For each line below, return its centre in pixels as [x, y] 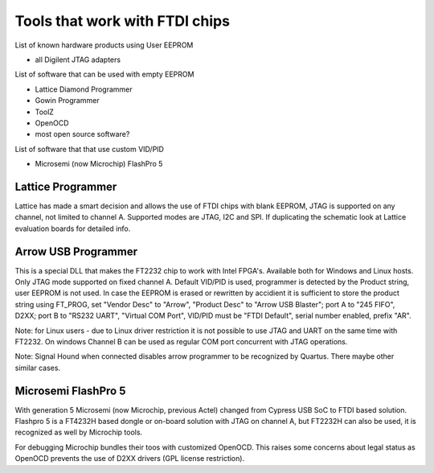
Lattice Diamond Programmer [84, 89]
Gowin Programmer [67, 101]
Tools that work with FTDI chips [123, 21]
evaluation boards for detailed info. [73, 228]
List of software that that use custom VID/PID [90, 149]
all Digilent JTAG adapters [78, 60]
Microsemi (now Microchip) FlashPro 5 [99, 164]
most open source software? [82, 134]
